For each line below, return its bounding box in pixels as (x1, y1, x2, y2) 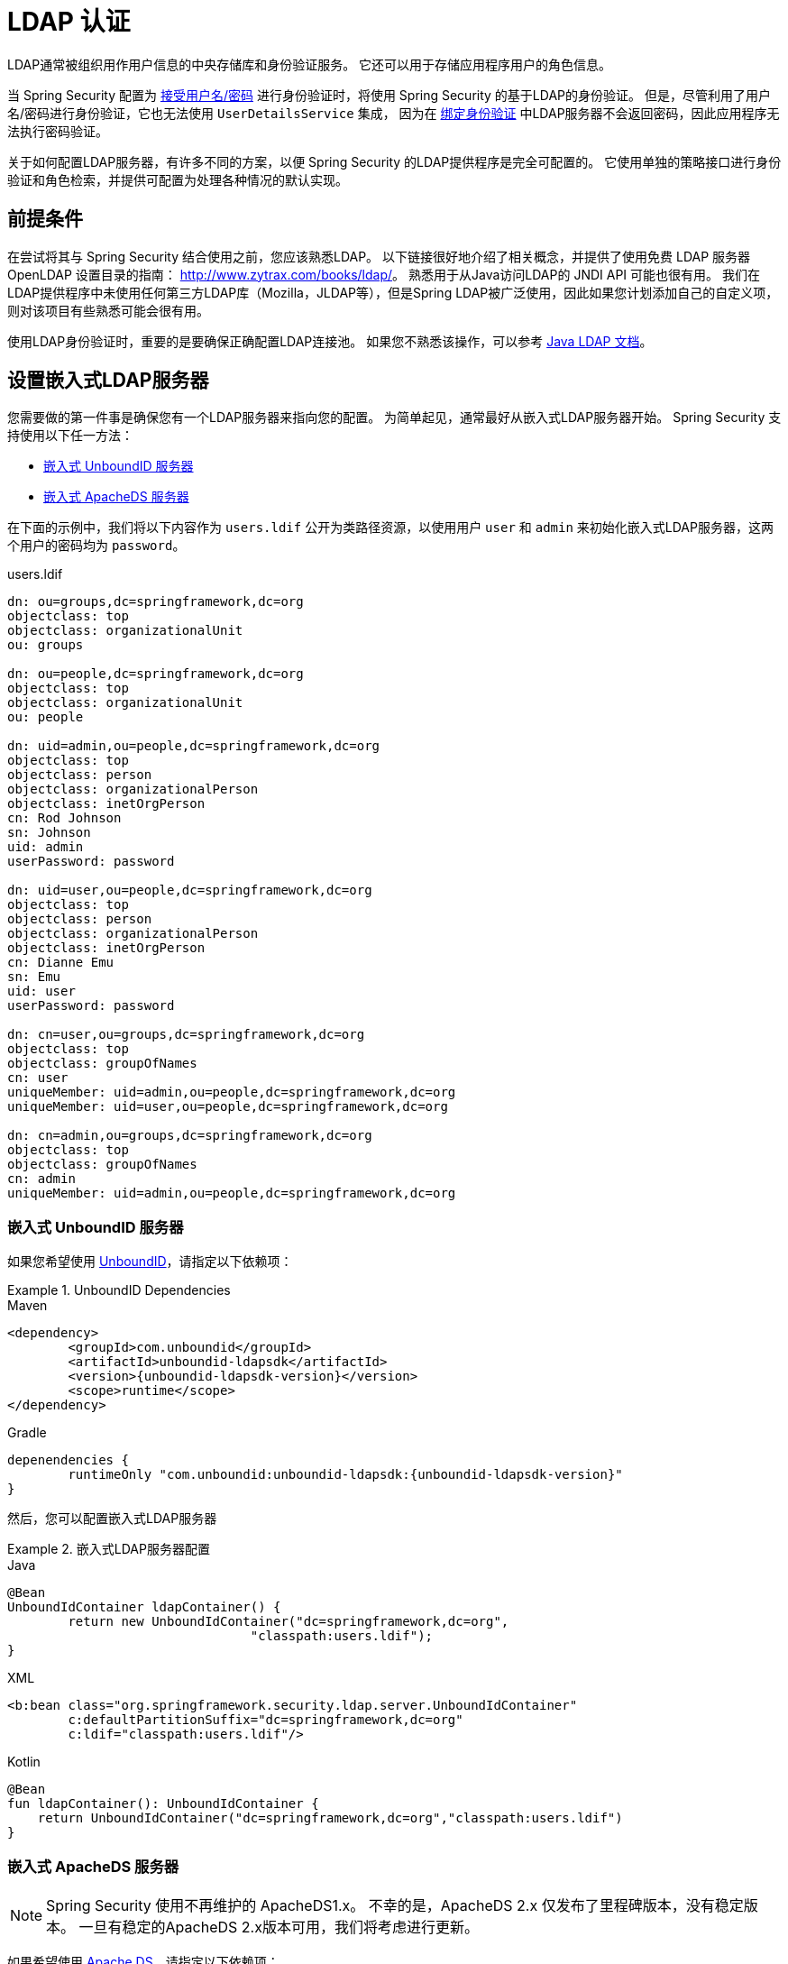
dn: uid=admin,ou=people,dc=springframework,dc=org (7, 739, 380, 754)
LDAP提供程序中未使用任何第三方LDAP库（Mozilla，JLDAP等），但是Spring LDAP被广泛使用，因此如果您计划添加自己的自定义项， (7, 284, 779, 300)
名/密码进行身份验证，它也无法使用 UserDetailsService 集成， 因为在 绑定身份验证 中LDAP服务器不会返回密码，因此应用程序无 (7, 105, 780, 121)
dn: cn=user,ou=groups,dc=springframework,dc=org (7, 1027, 365, 1042)
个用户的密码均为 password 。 (7, 537, 186, 554)
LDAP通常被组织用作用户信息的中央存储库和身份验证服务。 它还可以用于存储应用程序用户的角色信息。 (7, 56, 612, 72)
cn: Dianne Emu (7, 955, 115, 970)
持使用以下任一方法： (7, 427, 133, 444)
